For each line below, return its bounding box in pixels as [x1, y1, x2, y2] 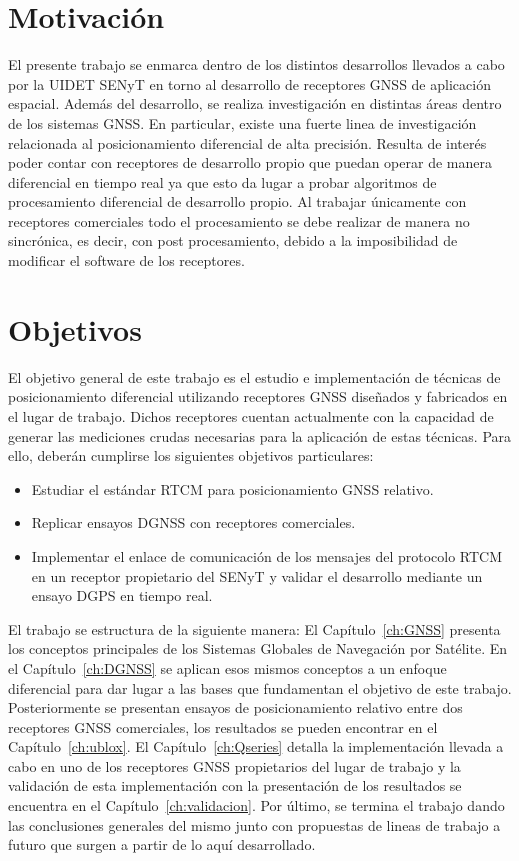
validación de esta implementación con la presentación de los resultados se [8, 775, 462, 796]
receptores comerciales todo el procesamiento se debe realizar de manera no [8, 210, 470, 231]
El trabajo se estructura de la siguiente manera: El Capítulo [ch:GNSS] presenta [8, 618, 501, 639]
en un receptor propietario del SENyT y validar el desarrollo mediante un [31, 565, 483, 586]
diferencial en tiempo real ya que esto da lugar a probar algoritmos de [8, 171, 437, 192]
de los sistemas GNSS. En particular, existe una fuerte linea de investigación [8, 112, 477, 133]
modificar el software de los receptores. [8, 250, 245, 271]
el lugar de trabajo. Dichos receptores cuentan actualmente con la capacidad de [8, 405, 494, 426]
